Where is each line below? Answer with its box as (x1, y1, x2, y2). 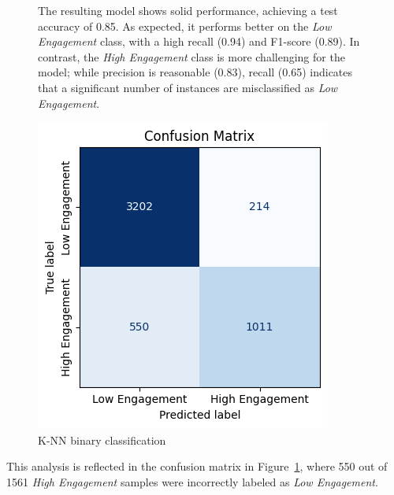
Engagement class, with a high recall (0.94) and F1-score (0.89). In (38, 33, 360, 50)
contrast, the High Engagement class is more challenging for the (38, 48, 345, 65)
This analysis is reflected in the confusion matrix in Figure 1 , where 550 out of (6, 458, 388, 475)
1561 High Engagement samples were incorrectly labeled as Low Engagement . (6, 473, 378, 489)
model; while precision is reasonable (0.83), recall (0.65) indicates (38, 64, 353, 80)
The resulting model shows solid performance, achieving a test (38, 2, 338, 18)
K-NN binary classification (38, 431, 166, 448)
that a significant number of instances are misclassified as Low (38, 79, 338, 95)
